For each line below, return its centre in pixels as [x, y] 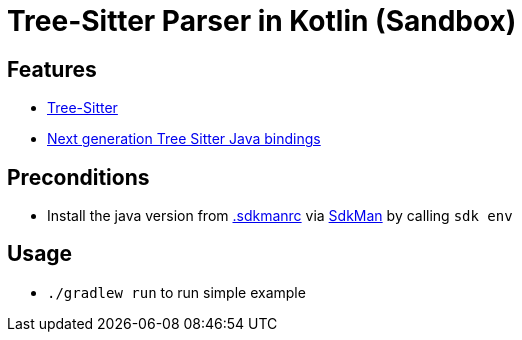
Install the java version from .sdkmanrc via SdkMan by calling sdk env [280, 216]
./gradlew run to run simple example [176, 292]
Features [52, 69]
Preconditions [78, 177]
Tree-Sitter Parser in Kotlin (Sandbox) [262, 21]
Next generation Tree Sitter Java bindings [184, 139]
